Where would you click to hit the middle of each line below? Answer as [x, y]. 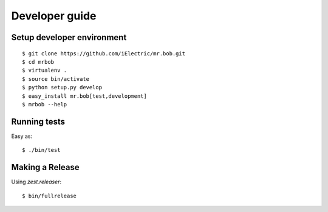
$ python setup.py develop [62, 87]
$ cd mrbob [38, 62]
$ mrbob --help [45, 104]
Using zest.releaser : [36, 182]
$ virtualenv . [45, 70]
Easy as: [22, 136]
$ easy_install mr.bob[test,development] [84, 96]
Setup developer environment [69, 37]
